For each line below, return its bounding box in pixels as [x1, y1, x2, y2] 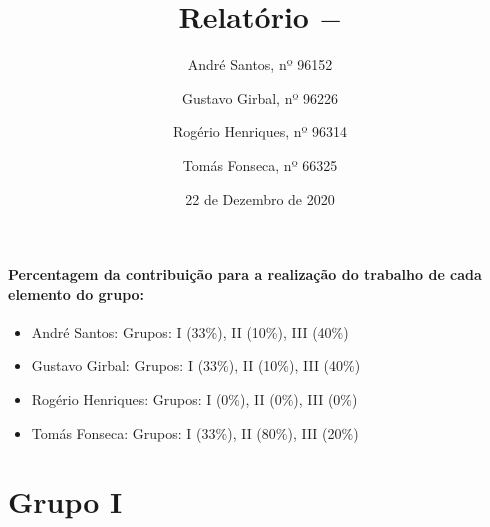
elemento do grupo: [8, 283, 145, 304]
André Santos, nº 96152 [187, 54, 333, 75]
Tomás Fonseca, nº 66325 [182, 154, 338, 175]
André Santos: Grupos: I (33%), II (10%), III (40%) [31, 321, 349, 342]
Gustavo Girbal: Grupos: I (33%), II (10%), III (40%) [31, 355, 361, 376]
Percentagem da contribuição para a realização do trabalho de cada [8, 264, 482, 285]
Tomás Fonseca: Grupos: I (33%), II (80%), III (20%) [31, 422, 359, 443]
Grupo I [8, 481, 123, 522]
